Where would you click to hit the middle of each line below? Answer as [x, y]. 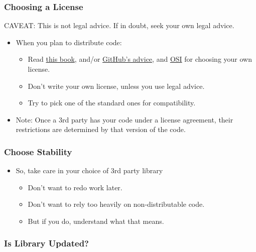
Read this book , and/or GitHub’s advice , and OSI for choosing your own [140, 59]
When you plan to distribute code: [69, 42]
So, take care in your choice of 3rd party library [89, 170]
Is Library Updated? [46, 243]
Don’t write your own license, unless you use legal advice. [116, 86]
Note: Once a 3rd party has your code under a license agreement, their [124, 119]
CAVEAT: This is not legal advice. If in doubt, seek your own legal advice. [119, 25]
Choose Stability [38, 151]
